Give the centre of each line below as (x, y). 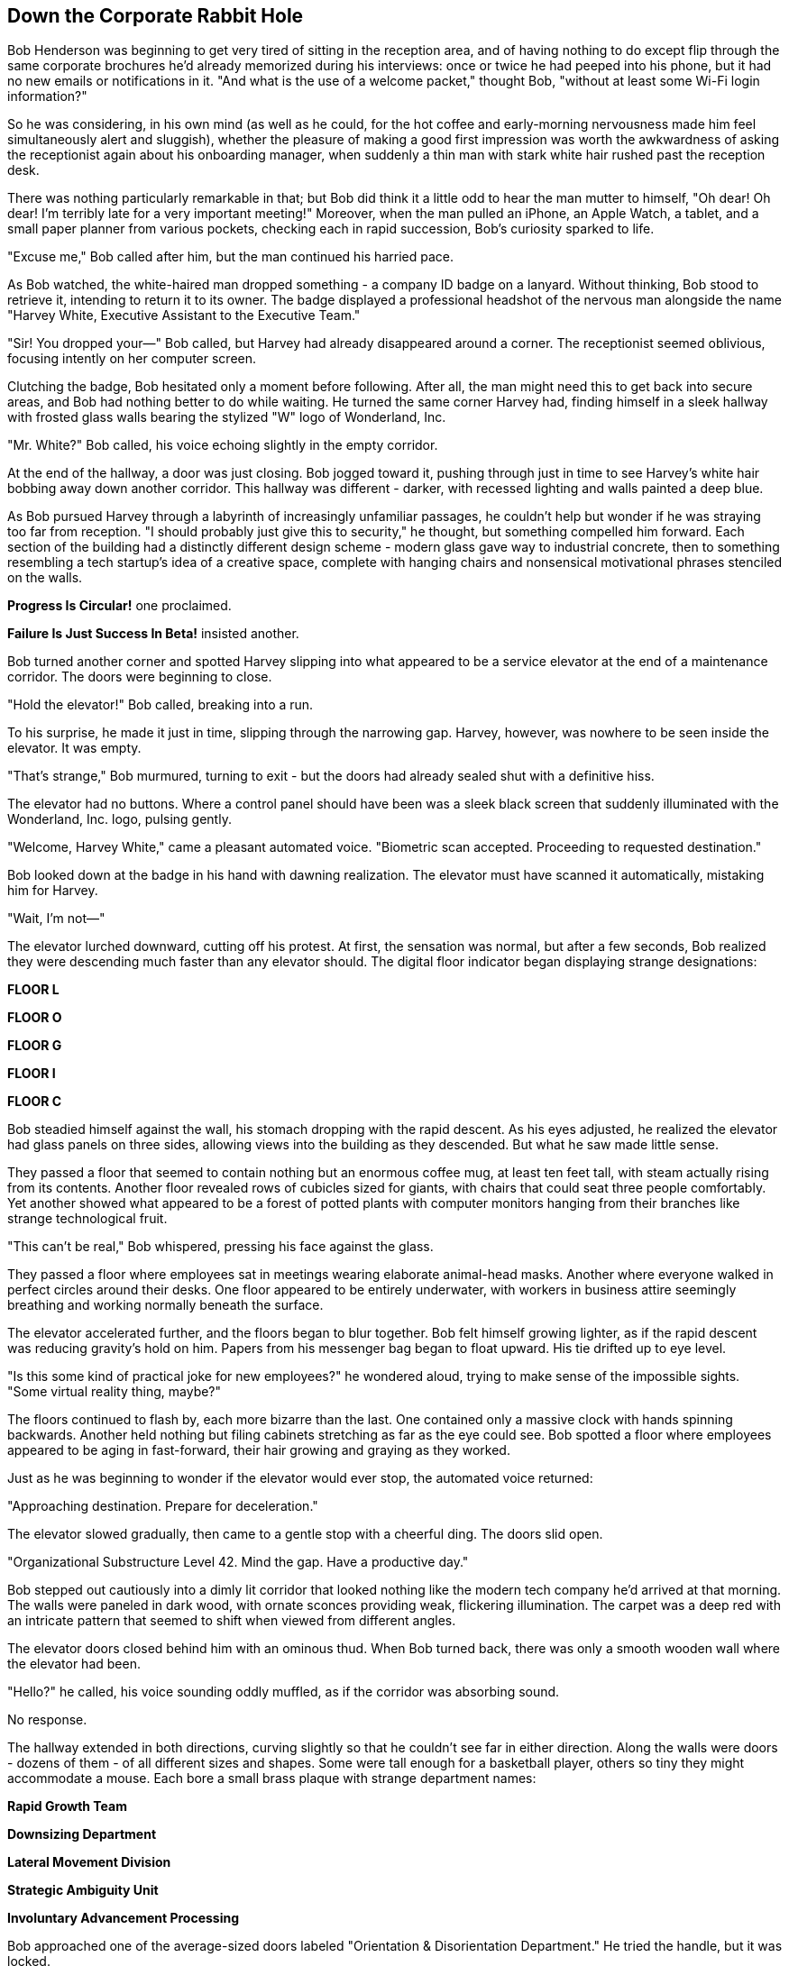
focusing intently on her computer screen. (132, 359)
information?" (47, 96)
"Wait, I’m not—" (56, 919)
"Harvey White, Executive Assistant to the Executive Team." (184, 315)
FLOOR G (35, 1046)
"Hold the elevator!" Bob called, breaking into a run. (161, 705)
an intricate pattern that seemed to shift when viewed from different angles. (232, 1621)
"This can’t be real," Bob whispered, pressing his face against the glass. (220, 1247)
